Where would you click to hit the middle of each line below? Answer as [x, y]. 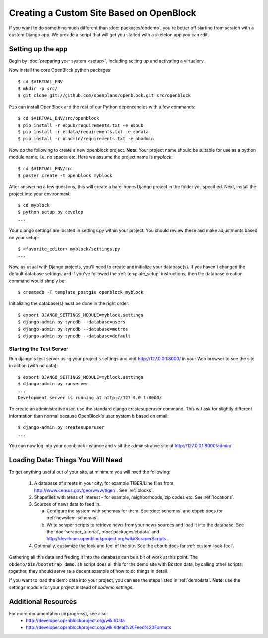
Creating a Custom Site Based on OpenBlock [102, 13]
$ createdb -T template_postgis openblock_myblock [81, 292]
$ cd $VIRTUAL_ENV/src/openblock [59, 118]
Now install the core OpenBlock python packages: [60, 70]
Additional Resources [43, 601]
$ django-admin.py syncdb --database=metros [73, 329]
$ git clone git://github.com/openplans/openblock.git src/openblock [104, 95]
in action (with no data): [33, 366]
